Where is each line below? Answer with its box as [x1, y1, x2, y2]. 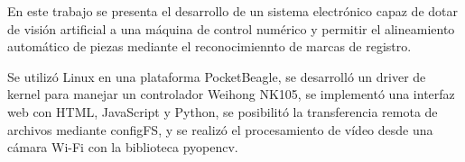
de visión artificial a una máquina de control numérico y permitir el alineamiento [7, 19, 455, 38]
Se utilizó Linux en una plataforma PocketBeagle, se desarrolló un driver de [7, 67, 426, 85]
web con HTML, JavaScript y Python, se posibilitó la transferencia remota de [7, 102, 438, 121]
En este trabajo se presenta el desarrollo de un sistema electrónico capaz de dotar [7, 2, 458, 20]
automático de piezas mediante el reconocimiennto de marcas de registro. [7, 37, 412, 56]
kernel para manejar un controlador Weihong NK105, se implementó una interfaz [7, 85, 455, 103]
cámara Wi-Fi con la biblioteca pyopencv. [7, 138, 238, 157]
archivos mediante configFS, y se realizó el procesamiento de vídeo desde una [7, 120, 433, 139]
